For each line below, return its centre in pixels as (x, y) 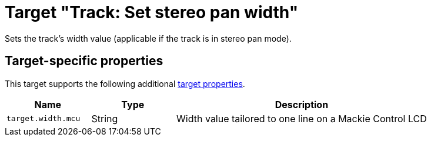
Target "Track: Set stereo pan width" (152, 12)
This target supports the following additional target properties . (125, 83)
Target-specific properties (84, 61)
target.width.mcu (44, 119)
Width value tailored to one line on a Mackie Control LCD (302, 118)
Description (302, 104)
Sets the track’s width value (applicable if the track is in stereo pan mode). (148, 38)
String (105, 118)
